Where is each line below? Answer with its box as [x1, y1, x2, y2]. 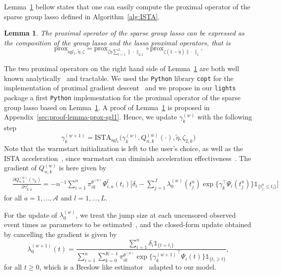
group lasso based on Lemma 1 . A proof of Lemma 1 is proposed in [4, 102, 210, 112]
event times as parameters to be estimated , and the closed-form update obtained [4, 219, 251, 230]
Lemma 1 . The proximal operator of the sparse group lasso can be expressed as [4, 28, 244, 38]
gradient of [4, 162, 37, 173]
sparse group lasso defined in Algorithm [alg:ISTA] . [4, 11, 160, 21]
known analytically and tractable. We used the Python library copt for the [4, 73, 234, 83]
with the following [197, 112, 252, 122]
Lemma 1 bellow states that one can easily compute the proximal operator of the [4, 1, 250, 11]
